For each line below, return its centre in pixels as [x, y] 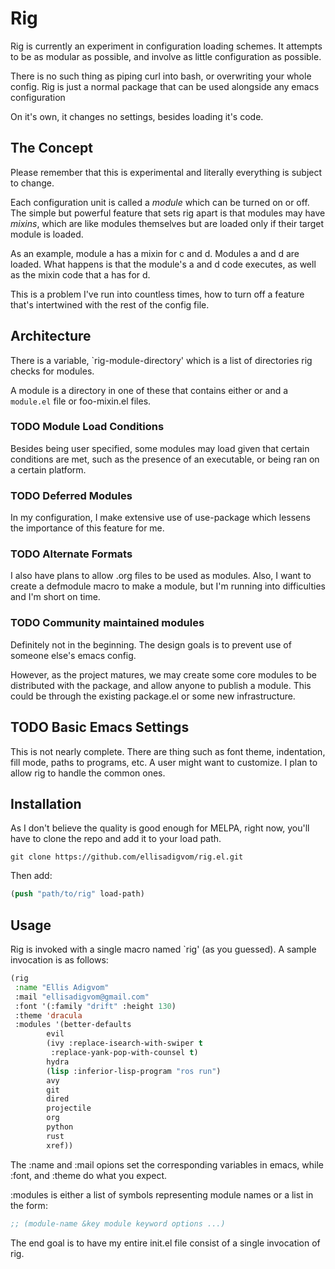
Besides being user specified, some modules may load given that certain [160, 448]
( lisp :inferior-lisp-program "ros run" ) [134, 1071]
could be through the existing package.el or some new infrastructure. [153, 696]
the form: [29, 1205]
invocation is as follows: [59, 960]
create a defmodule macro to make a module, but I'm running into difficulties [168, 586]
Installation [46, 803]
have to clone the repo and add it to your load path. [116, 839]
